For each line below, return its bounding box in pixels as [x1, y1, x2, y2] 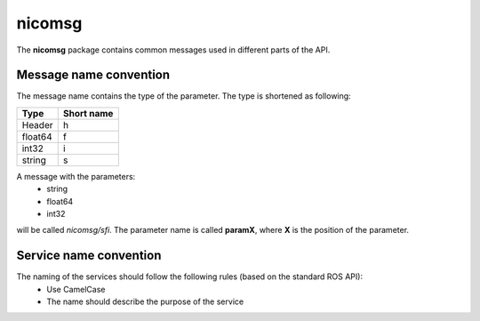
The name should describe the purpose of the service [46, 296, 244, 307]
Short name [62, 107, 114, 119]
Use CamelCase [46, 284, 106, 294]
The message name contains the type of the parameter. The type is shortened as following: [16, 91, 351, 101]
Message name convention [16, 68, 171, 83]
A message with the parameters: [16, 171, 136, 181]
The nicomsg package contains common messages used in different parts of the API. [16, 44, 331, 55]
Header [21, 118, 53, 131]
